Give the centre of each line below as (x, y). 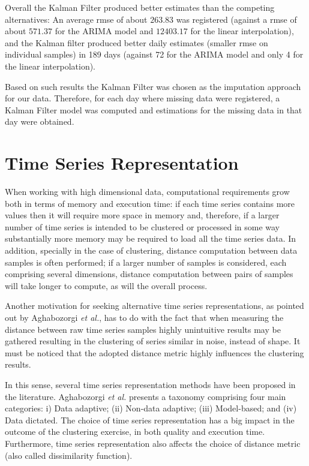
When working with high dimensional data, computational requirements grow (147, 192)
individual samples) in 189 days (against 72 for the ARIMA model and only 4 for (154, 54)
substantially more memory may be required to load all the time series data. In (151, 238)
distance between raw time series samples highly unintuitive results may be (143, 329)
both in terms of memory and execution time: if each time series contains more (150, 203)
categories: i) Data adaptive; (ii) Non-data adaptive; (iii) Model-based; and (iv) (151, 408)
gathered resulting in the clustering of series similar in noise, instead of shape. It (153, 341)
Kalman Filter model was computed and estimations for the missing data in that (154, 109)
